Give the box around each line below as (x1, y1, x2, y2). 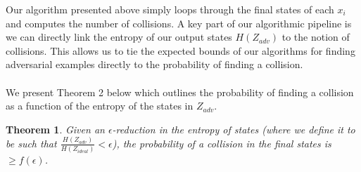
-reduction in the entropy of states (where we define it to (112, 121, 355, 136)
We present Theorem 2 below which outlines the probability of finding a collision (6, 84, 354, 99)
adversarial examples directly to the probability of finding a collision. (6, 57, 303, 72)
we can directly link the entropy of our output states (6, 29, 232, 44)
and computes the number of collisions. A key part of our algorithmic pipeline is (6, 15, 352, 30)
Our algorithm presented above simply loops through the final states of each (6, 2, 334, 16)
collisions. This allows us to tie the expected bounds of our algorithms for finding (6, 43, 355, 58)
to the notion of (281, 29, 350, 44)
